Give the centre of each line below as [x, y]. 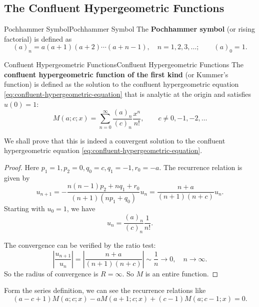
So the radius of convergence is [51, 273]
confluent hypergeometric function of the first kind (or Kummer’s [116, 74]
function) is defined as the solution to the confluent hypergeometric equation [121, 84]
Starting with [24, 208]
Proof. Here [21, 167]
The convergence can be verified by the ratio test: [80, 245]
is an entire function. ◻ [182, 273]
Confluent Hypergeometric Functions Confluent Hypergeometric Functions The [124, 64]
